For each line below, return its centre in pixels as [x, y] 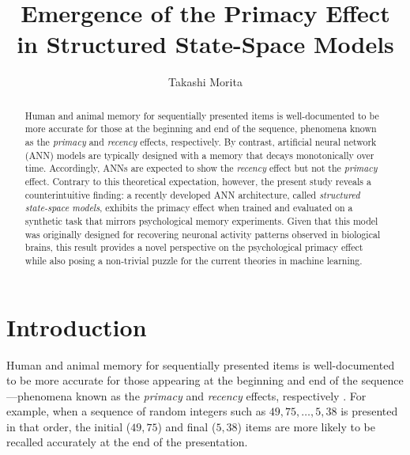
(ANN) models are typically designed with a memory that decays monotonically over [199, 155]
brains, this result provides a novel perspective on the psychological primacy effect [194, 247]
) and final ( [187, 426]
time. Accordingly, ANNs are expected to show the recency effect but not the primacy [201, 168]
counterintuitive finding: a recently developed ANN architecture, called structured [192, 194]
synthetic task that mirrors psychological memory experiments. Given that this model [201, 220]
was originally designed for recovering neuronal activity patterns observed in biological [203, 234]
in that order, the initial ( [69, 426]
